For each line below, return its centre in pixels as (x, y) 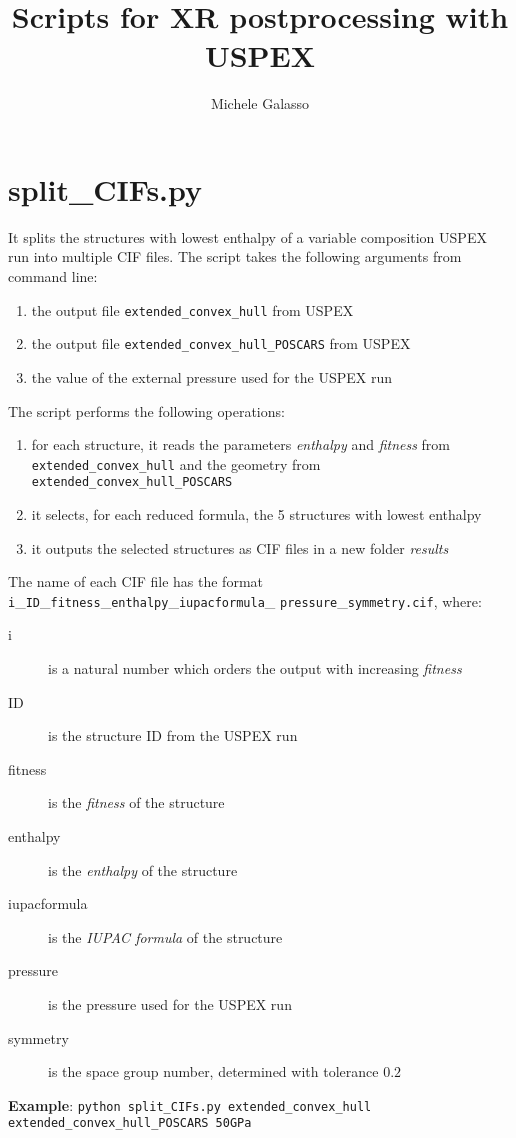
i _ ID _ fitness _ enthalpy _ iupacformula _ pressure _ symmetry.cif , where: (245, 600)
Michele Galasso (260, 103)
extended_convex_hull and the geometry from (176, 463)
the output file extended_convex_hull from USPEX (192, 309)
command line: (53, 276)
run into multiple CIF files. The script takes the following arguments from (235, 256)
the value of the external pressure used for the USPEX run (211, 376)
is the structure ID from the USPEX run (173, 735)
